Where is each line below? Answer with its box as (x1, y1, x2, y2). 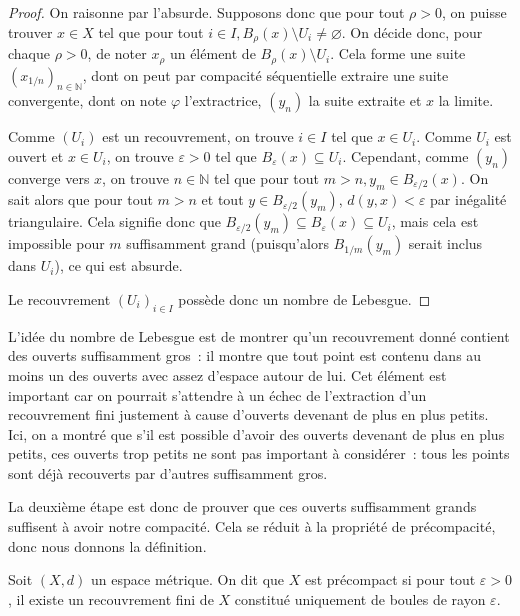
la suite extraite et (308, 90, 422, 111)
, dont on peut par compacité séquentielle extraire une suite (82, 64, 449, 85)
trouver (8, 21, 53, 42)
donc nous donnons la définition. (8, 535, 207, 556)
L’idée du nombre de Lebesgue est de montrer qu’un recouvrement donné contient (8, 325, 510, 346)
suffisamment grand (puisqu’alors (126, 233, 329, 254)
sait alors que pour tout (8, 189, 153, 210)
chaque (8, 43, 50, 64)
